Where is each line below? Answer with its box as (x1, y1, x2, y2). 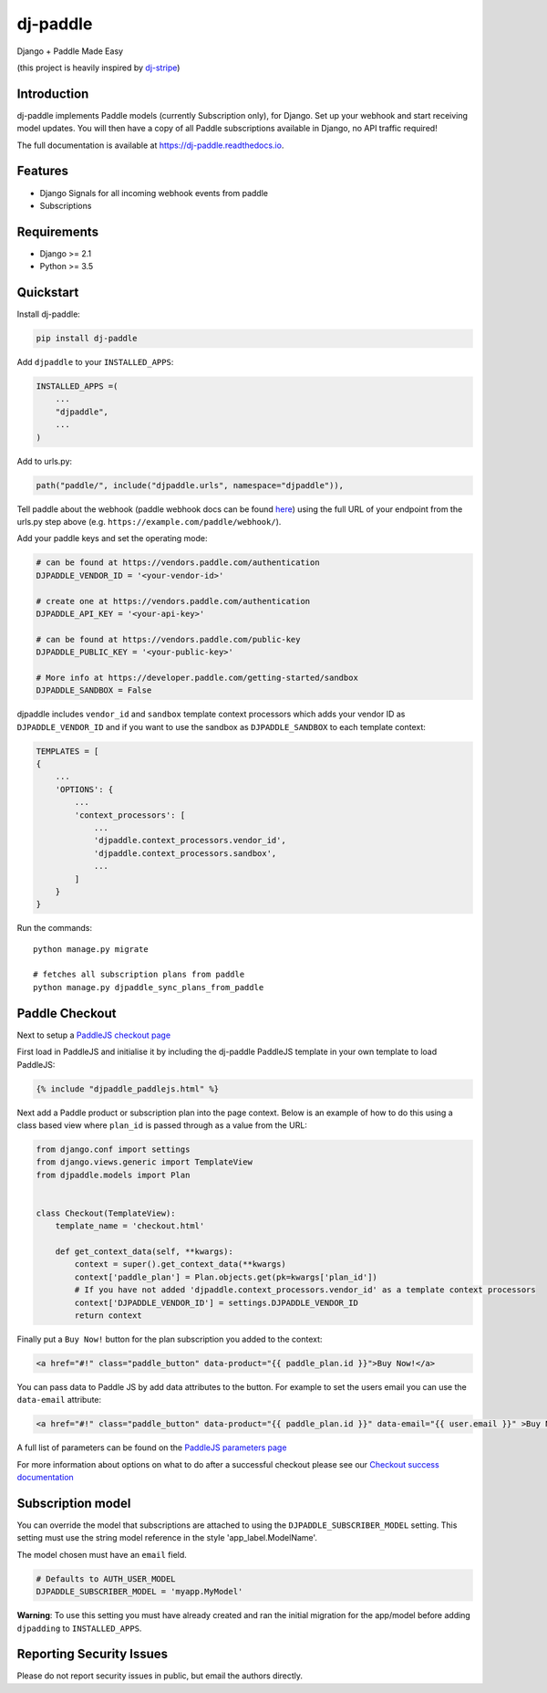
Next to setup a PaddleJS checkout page (16, 1029, 171, 1040)
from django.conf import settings (36, 1144, 191, 1155)
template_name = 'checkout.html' (55, 1221, 205, 1231)
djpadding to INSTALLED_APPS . (16, 1623, 142, 1634)
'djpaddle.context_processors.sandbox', (93, 848, 277, 858)
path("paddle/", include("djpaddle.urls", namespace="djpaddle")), (36, 480, 345, 490)
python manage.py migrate (33, 944, 150, 954)
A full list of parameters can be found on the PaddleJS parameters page (16, 1442, 287, 1453)
